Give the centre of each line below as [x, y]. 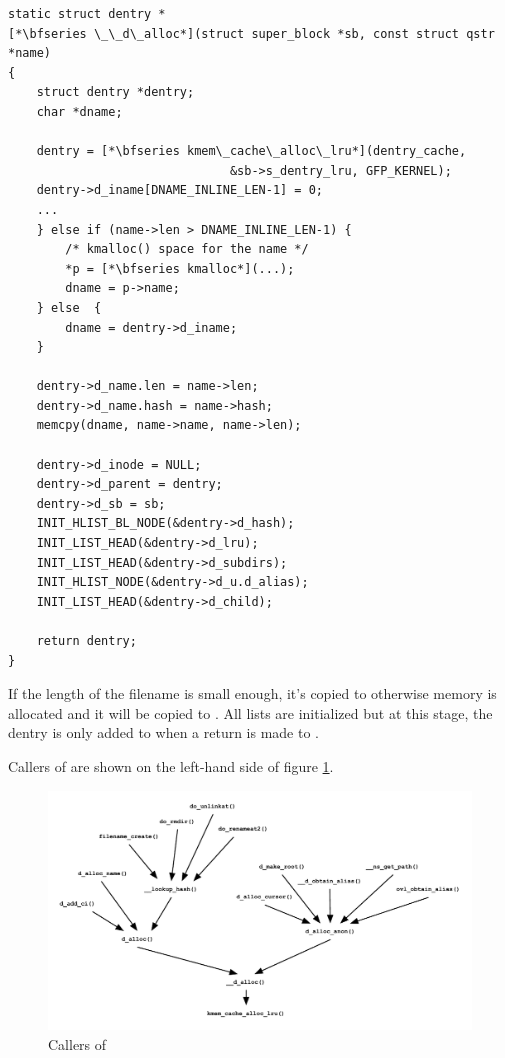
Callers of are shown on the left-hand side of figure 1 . [171, 765]
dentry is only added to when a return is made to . [163, 732]
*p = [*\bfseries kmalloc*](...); [180, 268]
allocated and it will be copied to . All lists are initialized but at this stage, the [250, 712]
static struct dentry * [87, 14]
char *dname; [79, 111]
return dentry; [86, 641]
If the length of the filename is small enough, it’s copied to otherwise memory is [252, 693]
